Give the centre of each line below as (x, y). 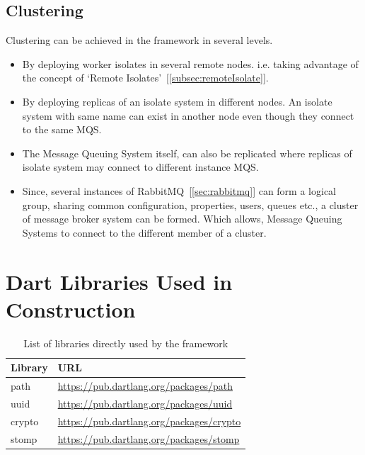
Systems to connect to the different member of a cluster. (144, 232)
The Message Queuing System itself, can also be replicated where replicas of (187, 153)
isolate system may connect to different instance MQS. (140, 167)
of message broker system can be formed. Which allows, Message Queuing (182, 219)
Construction (71, 309)
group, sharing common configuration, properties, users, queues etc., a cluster (190, 204)
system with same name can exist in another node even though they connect (188, 115)
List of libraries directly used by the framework (126, 343)
